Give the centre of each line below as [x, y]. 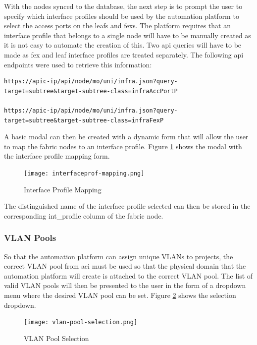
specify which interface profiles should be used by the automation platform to [122, 16]
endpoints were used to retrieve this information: [78, 64]
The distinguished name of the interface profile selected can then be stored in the [127, 206]
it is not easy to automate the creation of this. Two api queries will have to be [123, 45]
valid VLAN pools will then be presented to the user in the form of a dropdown [125, 285]
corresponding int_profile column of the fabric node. [84, 215]
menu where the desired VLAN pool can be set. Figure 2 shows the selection [120, 295]
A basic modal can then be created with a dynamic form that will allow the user [126, 137]
